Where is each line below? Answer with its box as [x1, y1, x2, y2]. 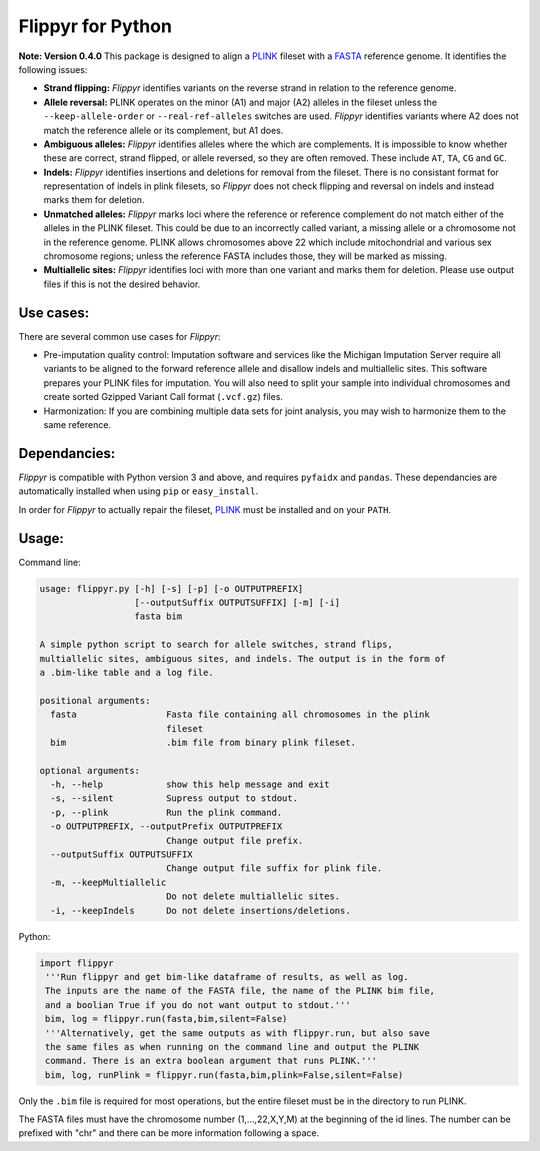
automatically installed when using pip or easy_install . [18, 485, 259, 497]
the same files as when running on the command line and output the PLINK [45, 1041, 420, 1052]
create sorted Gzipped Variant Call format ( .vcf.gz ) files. [43, 391, 284, 403]
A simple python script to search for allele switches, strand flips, [39, 639, 394, 650]
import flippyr [39, 957, 114, 969]
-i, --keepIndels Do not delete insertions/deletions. [50, 905, 351, 916]
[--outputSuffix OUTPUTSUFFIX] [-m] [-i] [134, 597, 341, 609]
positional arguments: [39, 695, 151, 706]
